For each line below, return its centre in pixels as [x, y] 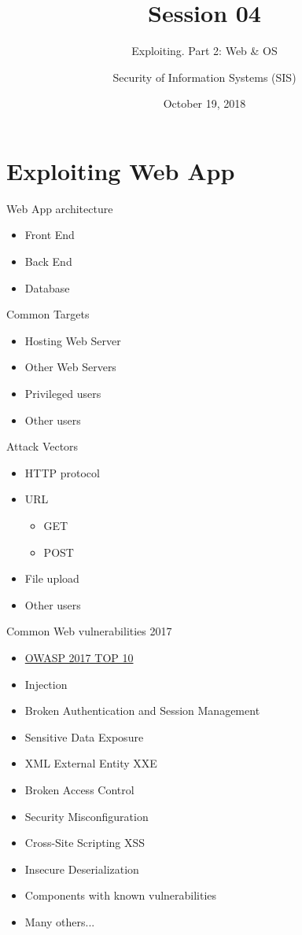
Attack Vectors [42, 446]
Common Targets [48, 314]
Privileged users [63, 393]
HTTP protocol [62, 472]
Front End [50, 235]
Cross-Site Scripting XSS [85, 843]
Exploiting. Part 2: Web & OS [204, 51]
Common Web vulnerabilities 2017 [89, 631]
